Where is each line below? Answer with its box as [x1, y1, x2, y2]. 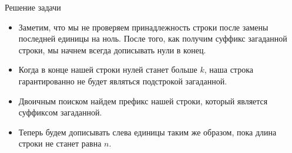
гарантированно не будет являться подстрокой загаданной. [18, 74, 227, 87]
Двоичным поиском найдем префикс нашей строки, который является [18, 94, 268, 107]
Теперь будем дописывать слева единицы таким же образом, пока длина [18, 125, 277, 138]
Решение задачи [5, 1, 61, 13]
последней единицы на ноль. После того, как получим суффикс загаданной [18, 32, 287, 45]
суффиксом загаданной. [18, 106, 102, 118]
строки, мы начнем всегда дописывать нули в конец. [18, 43, 206, 56]
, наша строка [204, 63, 253, 76]
